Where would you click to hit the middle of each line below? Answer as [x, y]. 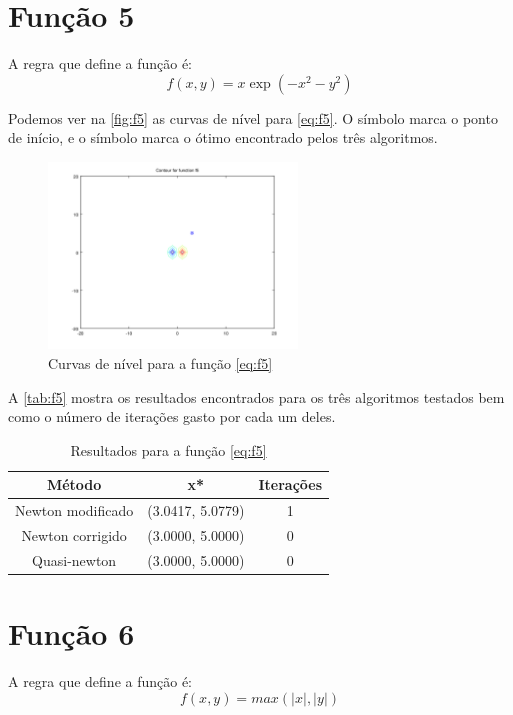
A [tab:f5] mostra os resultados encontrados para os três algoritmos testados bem [256, 396]
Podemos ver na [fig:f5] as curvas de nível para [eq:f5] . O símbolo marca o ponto [253, 117]
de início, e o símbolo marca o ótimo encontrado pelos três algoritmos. [223, 137]
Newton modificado [74, 510]
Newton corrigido [74, 535]
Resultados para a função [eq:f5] [168, 449]
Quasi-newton [74, 559]
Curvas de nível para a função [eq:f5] [160, 363]
